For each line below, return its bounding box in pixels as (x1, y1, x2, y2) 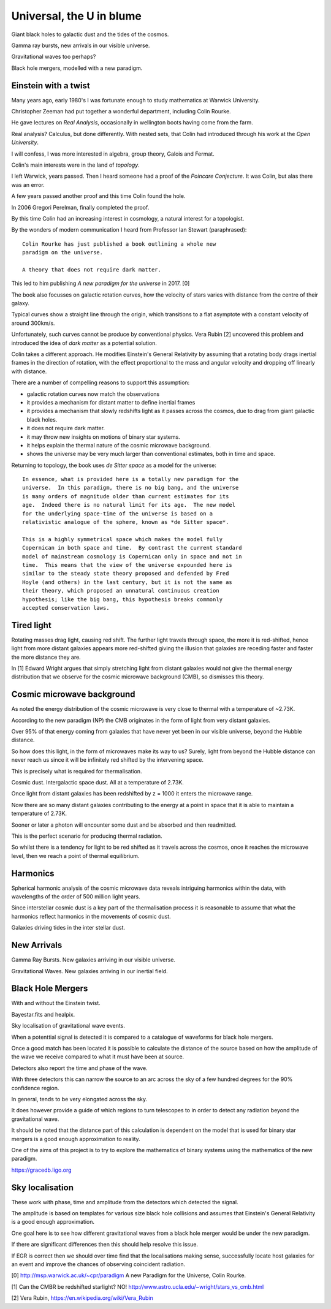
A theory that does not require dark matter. (22, 266, 162, 273)
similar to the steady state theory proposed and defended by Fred (22, 570, 229, 577)
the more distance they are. (11, 653, 81, 661)
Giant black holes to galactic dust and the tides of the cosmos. (11, 31, 169, 38)
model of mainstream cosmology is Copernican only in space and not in (22, 553, 242, 560)
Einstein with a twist (11, 80, 90, 91)
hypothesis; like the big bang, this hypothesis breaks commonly (22, 596, 223, 603)
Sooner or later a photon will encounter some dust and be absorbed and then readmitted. (11, 821, 237, 829)
